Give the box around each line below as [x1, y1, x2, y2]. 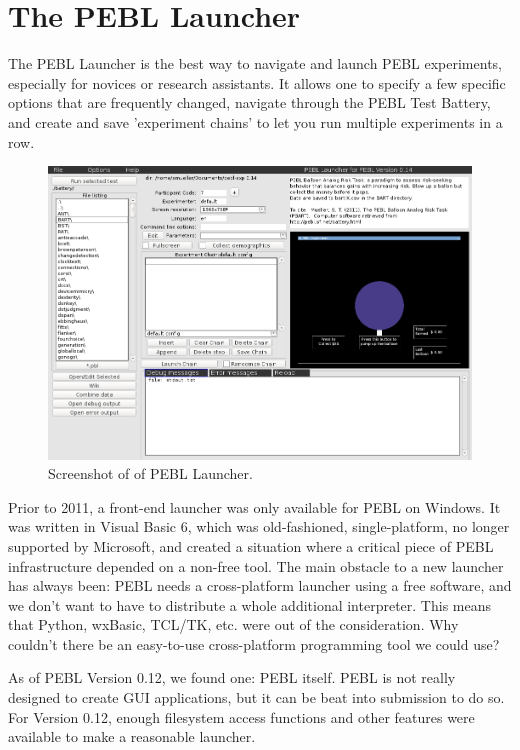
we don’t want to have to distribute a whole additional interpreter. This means [8, 594, 491, 615]
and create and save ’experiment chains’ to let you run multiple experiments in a [8, 111, 503, 132]
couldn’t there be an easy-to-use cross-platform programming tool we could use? [8, 633, 500, 654]
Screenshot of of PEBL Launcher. [48, 463, 253, 484]
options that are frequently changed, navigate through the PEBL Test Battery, [8, 92, 491, 113]
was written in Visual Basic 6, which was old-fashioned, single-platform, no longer [8, 516, 510, 537]
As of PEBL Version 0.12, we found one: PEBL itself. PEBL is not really [8, 667, 456, 688]
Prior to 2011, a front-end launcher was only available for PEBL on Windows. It [8, 496, 501, 517]
